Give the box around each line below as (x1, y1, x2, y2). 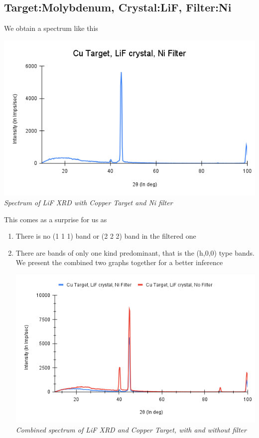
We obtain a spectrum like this (4, 23, 98, 33)
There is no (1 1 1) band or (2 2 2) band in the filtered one (15, 231, 196, 241)
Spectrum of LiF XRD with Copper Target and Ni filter (4, 197, 173, 208)
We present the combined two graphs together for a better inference (15, 257, 223, 268)
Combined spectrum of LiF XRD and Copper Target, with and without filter (15, 424, 247, 435)
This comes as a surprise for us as (4, 214, 107, 224)
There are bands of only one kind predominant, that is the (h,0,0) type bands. (15, 247, 255, 258)
